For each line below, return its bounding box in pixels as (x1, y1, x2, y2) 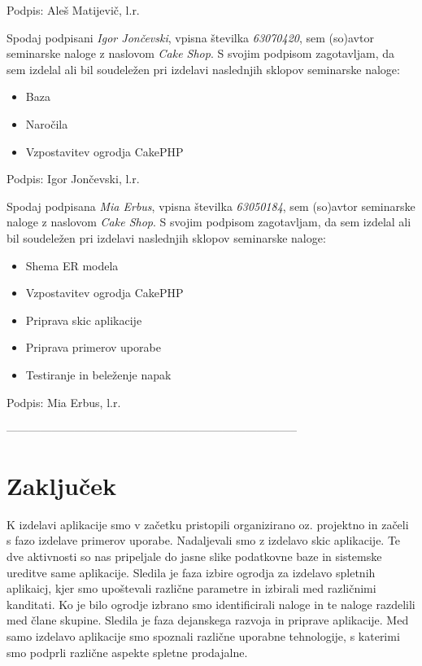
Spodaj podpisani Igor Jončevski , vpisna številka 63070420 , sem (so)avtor (7, 28, 374, 46)
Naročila (25, 115, 68, 132)
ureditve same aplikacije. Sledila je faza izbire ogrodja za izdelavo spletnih (7, 563, 376, 581)
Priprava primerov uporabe (25, 339, 161, 356)
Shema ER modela (25, 256, 119, 274)
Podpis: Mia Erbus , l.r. (7, 393, 121, 410)
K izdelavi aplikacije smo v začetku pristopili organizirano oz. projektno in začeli (7, 515, 409, 532)
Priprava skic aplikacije (25, 311, 142, 328)
